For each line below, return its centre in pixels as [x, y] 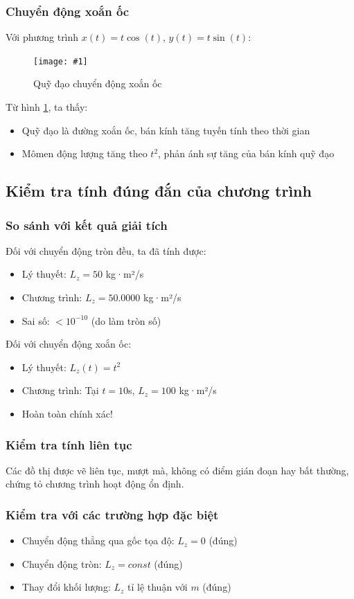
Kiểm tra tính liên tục [69, 444]
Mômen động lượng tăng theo [85, 153]
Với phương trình [42, 37]
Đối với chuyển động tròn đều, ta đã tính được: [106, 250]
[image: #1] [61, 61]
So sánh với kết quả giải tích [87, 225]
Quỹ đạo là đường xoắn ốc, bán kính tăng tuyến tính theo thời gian [166, 130]
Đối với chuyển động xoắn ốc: [69, 344]
